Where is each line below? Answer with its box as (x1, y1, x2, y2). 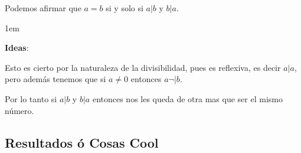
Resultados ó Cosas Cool (5, 133, 159, 151)
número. (5, 104, 34, 116)
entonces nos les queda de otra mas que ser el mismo (92, 92, 283, 105)
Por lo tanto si (5, 92, 57, 105)
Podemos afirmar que (5, 2, 81, 14)
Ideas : (5, 41, 29, 54)
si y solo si (106, 2, 143, 14)
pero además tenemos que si (5, 73, 106, 85)
